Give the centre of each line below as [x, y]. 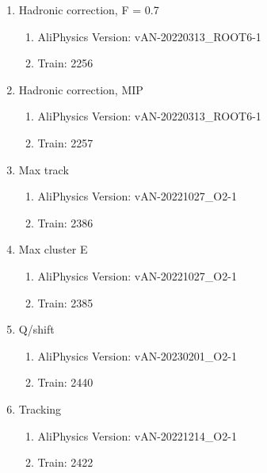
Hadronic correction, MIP [81, 89]
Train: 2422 [65, 462]
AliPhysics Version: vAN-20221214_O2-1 [137, 435]
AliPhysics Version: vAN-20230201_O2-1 [137, 355]
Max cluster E [53, 249]
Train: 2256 [65, 63]
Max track [44, 169]
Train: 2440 [65, 382]
